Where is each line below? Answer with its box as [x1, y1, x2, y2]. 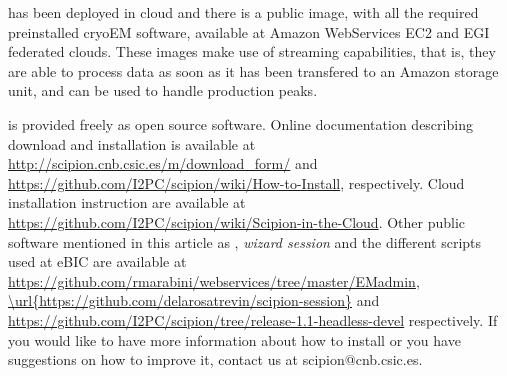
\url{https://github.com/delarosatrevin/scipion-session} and [8, 290, 380, 311]
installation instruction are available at [8, 192, 246, 213]
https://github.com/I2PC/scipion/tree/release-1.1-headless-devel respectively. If [8, 309, 498, 330]
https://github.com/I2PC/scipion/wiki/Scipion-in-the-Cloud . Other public [8, 211, 466, 232]
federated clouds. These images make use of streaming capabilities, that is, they [8, 41, 496, 62]
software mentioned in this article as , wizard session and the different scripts [8, 231, 482, 252]
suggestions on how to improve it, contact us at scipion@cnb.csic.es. [8, 349, 423, 370]
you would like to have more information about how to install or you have [8, 329, 461, 350]
